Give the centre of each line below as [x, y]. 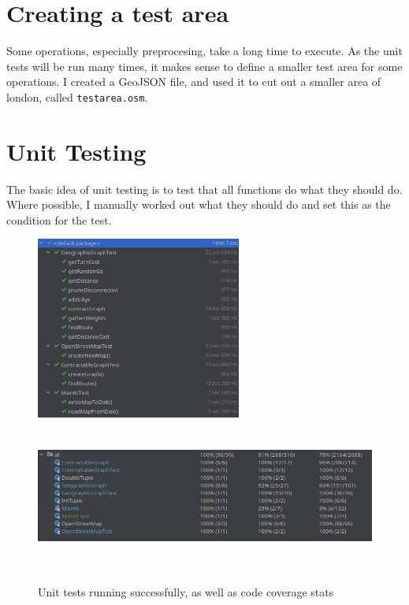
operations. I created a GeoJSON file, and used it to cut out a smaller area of [194, 82]
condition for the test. [59, 219]
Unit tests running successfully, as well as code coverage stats [186, 592]
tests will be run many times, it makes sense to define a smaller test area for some [204, 66]
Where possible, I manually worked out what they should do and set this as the [199, 204]
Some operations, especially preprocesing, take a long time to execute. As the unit [204, 51]
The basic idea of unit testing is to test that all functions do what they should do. [204, 189]
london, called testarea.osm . [77, 97]
